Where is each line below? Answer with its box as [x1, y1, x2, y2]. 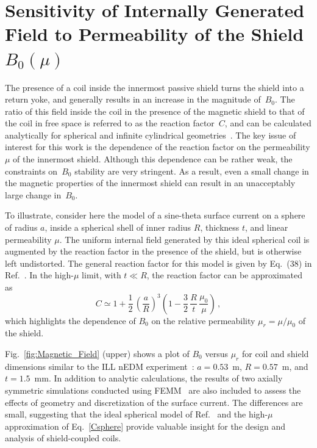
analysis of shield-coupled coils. [5, 432, 121, 444]
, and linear [245, 221, 288, 234]
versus [205, 347, 228, 359]
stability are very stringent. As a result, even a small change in [74, 164, 309, 177]
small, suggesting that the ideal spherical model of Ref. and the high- [5, 408, 268, 421]
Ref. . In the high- [5, 269, 74, 281]
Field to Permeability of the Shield [5, 21, 304, 46]
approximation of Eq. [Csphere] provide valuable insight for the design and [5, 419, 285, 432]
